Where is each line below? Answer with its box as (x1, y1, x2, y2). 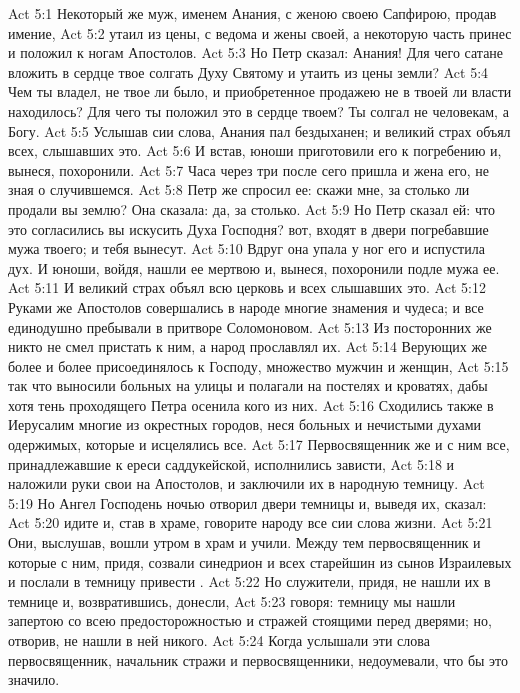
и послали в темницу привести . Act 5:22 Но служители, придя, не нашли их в (8, 571, 491, 592)
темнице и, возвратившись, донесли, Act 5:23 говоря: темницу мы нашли (8, 590, 456, 611)
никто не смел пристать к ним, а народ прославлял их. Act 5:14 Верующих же (8, 336, 488, 357)
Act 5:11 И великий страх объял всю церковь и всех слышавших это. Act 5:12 (8, 277, 486, 298)
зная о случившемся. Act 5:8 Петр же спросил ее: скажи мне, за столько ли (8, 179, 470, 200)
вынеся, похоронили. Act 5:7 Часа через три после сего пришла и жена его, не (8, 159, 490, 180)
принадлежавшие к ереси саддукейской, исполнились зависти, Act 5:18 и (8, 453, 455, 474)
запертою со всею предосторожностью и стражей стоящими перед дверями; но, (8, 610, 492, 631)
